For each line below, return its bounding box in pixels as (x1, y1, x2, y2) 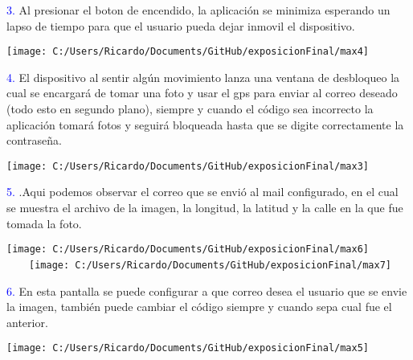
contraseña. (6, 132, 62, 149)
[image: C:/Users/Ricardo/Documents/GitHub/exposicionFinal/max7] (29, 259, 392, 271)
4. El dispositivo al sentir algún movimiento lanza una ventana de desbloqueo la (6, 68, 400, 85)
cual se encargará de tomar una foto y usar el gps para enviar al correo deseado (6, 84, 398, 101)
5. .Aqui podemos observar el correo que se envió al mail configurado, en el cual (6, 183, 399, 200)
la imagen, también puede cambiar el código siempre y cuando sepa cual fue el (6, 298, 392, 315)
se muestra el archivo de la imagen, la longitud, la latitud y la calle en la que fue (6, 199, 403, 216)
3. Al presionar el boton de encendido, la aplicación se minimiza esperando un (6, 2, 391, 18)
